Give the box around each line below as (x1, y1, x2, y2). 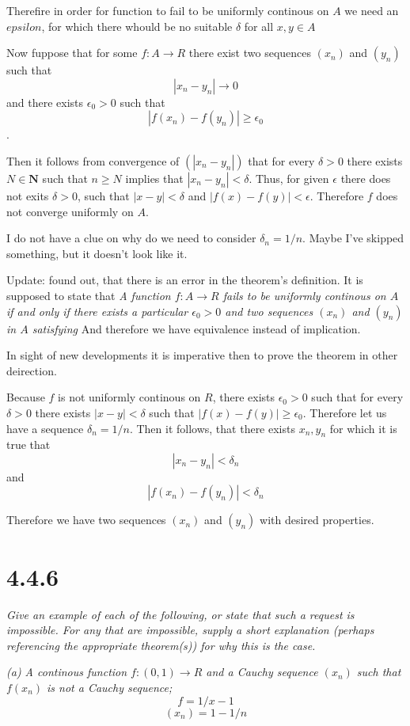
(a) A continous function (6, 663, 127, 680)
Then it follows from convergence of (6, 152, 180, 169)
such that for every (311, 389, 404, 405)
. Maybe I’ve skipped (302, 230, 404, 246)
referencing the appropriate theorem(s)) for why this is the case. (6, 637, 316, 653)
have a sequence (6, 420, 84, 436)
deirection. (6, 362, 57, 378)
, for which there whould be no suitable (41, 17, 233, 34)
